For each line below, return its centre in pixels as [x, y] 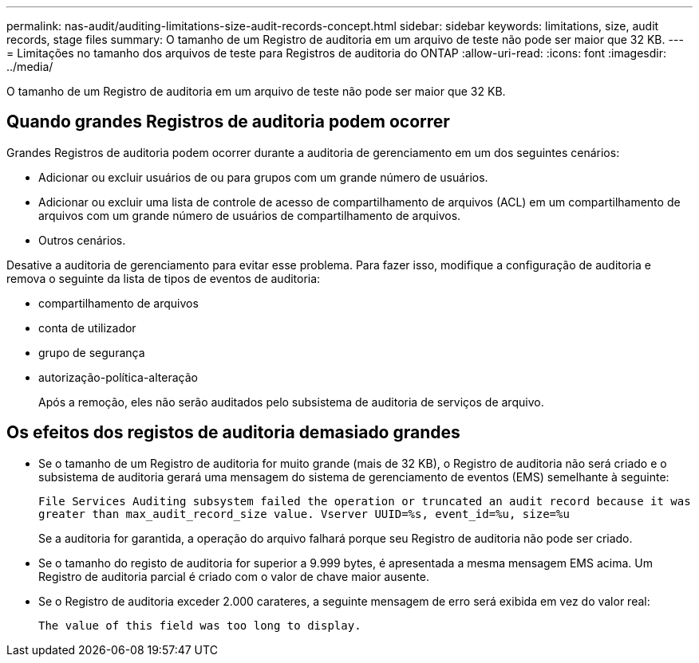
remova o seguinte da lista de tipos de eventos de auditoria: [164, 278]
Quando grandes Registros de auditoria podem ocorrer [228, 122]
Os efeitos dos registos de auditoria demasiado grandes [233, 433]
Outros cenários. [82, 240]
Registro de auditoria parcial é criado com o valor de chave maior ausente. [234, 576]
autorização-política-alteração [118, 377]
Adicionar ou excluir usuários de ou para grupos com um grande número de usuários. [263, 177]
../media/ [30, 67]
